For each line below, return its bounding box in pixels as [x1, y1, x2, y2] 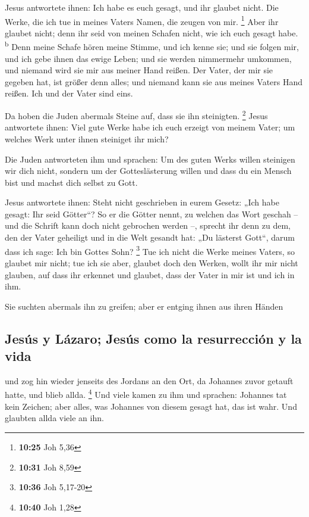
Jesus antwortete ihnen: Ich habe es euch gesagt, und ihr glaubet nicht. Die [5, 1, 279, 13]
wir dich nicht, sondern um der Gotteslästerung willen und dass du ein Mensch [5, 164, 292, 177]
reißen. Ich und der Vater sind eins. [5, 87, 133, 99]
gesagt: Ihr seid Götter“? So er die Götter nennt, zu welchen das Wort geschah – [5, 207, 298, 220]
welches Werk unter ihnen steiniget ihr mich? [5, 132, 169, 145]
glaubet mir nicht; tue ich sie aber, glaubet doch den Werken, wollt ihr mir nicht [5, 256, 298, 269]
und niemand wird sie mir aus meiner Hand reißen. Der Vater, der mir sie [5, 64, 273, 76]
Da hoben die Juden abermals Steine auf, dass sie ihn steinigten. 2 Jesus [5, 108, 268, 122]
